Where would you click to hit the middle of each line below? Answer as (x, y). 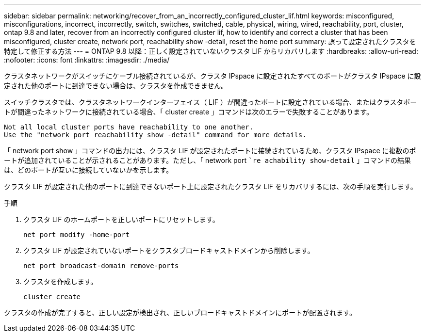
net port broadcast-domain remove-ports (101, 266)
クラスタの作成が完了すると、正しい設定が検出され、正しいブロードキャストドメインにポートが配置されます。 (180, 312)
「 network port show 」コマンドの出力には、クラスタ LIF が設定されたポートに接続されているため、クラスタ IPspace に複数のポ (210, 151)
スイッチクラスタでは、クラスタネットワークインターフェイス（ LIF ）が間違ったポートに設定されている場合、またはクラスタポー (211, 102)
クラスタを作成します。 (60, 281)
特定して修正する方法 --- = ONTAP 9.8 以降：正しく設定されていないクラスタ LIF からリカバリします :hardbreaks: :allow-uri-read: (211, 51)
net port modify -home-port (77, 235)
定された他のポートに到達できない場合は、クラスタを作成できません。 (116, 86)
